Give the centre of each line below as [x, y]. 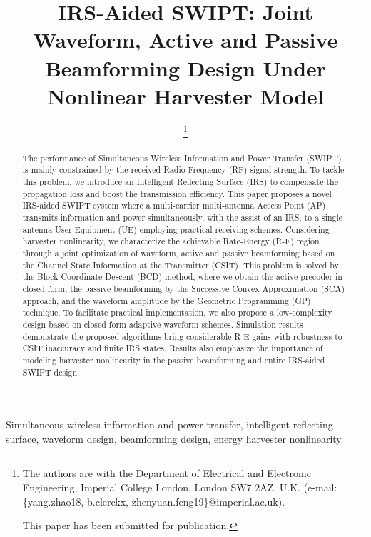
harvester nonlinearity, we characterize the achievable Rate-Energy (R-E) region [171, 241]
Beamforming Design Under [185, 67]
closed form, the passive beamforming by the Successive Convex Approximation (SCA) [184, 289]
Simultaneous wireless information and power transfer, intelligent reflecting [169, 425]
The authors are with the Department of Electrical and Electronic [167, 473]
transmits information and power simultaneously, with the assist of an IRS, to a [171, 217]
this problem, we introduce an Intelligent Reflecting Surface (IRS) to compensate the [180, 182]
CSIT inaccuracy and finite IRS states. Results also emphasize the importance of [173, 348]
